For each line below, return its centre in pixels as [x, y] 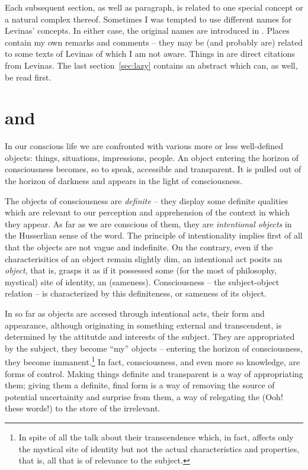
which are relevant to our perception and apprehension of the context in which [147, 212]
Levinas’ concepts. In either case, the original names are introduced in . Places [147, 30]
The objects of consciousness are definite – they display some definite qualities [147, 200]
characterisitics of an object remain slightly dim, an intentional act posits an [144, 258]
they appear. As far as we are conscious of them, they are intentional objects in [148, 223]
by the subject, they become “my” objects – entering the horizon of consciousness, [154, 348]
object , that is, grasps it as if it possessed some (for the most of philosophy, [141, 270]
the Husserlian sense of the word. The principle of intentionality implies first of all [154, 235]
